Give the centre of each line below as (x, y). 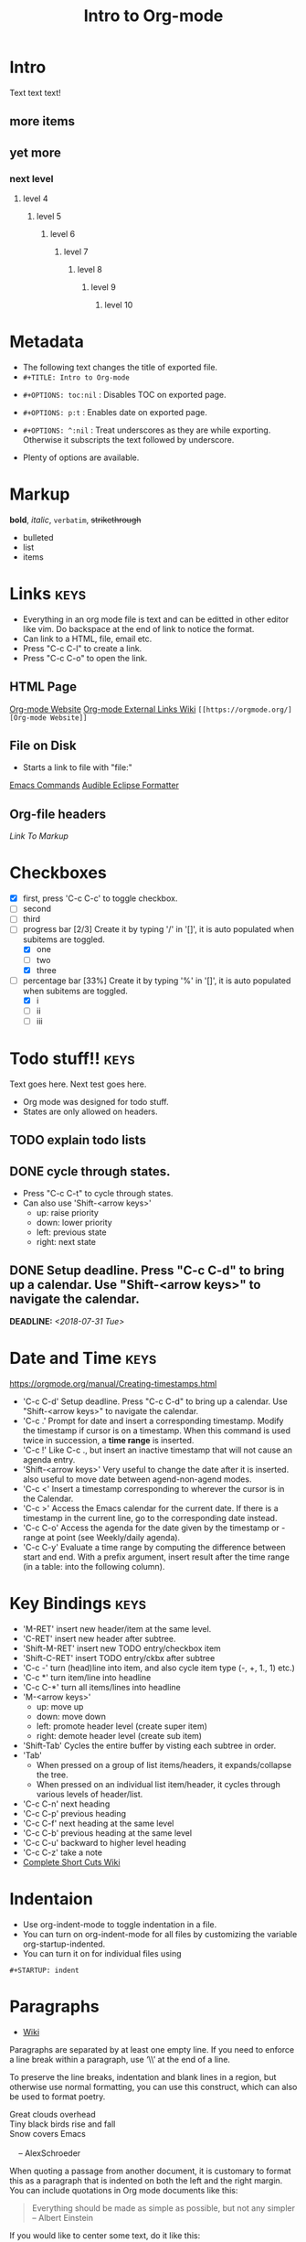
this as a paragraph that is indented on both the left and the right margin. (146, 2180)
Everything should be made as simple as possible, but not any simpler (163, 2208)
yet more (36, 152)
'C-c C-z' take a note (63, 1852)
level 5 (49, 217)
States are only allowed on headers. (90, 1111)
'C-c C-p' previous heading (74, 1813)
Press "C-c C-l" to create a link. (82, 648)
